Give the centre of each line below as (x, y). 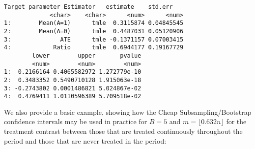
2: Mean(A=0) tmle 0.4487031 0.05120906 (94, 31)
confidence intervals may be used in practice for (76, 121)
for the (236, 121)
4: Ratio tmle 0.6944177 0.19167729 (94, 48)
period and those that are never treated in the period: (85, 140)
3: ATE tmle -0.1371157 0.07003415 (94, 39)
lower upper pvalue (87, 55)
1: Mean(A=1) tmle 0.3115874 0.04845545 (94, 23)
